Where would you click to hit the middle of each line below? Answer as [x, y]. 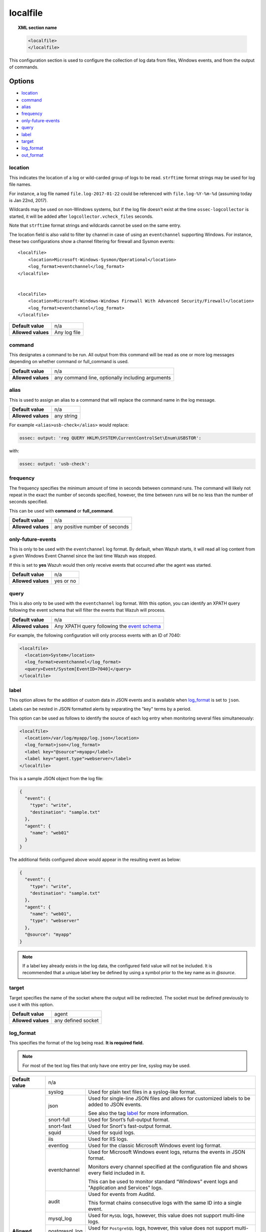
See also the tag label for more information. [138, 1113]
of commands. [24, 67]
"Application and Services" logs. [125, 1188]
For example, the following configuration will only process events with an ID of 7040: [95, 635]
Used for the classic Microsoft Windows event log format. [155, 1146]
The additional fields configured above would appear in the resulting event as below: [95, 859]
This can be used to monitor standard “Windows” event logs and [163, 1182]
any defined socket [77, 1021]
